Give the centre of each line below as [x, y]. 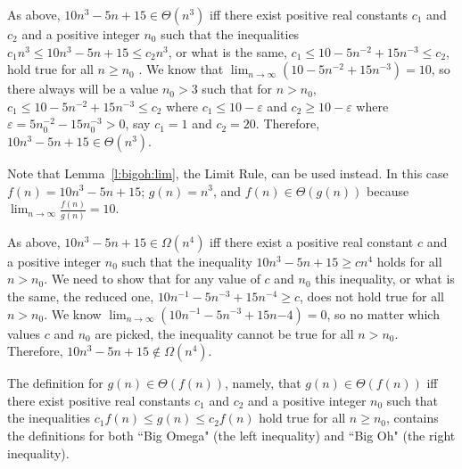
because [388, 190]
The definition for [55, 383]
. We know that [181, 69]
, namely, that [263, 383]
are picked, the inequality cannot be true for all [224, 333]
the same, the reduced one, [81, 296]
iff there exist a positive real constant [312, 241]
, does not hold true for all [372, 296]
